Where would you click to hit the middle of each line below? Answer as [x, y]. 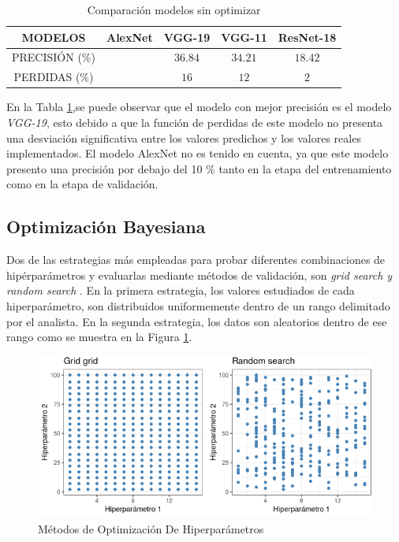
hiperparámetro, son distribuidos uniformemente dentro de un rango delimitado [198, 305]
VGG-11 [244, 37]
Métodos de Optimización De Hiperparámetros [151, 529]
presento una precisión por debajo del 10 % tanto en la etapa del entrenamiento [199, 168]
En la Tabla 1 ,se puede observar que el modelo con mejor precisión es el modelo [199, 107]
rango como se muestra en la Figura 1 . [99, 337]
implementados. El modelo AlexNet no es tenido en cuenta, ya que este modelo [198, 153]
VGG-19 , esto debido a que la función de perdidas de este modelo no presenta [195, 122]
